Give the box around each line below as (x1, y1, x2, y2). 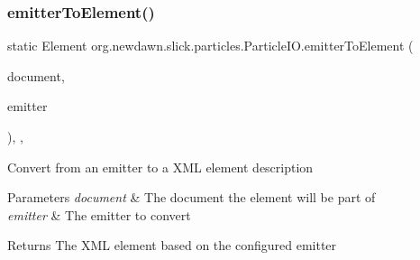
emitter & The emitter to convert (7, 205, 191, 224)
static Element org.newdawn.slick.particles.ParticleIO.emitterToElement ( (7, 36, 414, 55)
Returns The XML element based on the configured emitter (7, 236, 337, 255)
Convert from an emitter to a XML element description (7, 157, 314, 176)
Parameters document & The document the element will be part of (7, 188, 376, 207)
